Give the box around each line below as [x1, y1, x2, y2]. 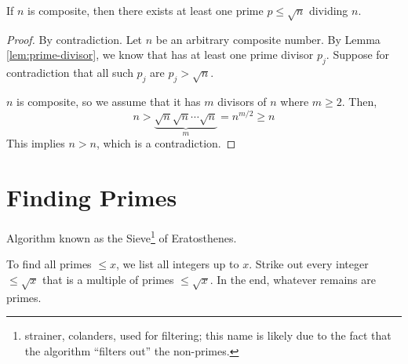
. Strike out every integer [249, 256, 369, 272]
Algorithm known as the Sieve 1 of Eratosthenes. [6, 227, 237, 246]
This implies [6, 135, 65, 151]
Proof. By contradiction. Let [6, 31, 143, 47]
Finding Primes [6, 181, 177, 213]
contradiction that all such [6, 64, 133, 81]
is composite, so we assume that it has [16, 93, 201, 109]
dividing [308, 2, 348, 18]
